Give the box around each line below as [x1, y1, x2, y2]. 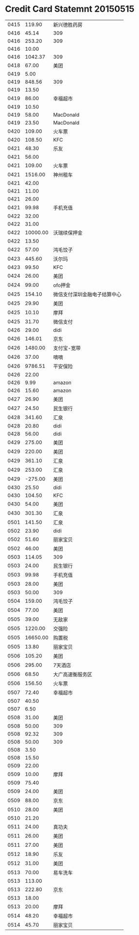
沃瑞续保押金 [53, 229, 83, 236]
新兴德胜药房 [53, 21, 83, 28]
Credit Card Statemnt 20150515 [5, 3, 135, 15]
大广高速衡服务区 [53, 671, 92, 678]
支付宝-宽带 [53, 345, 81, 351]
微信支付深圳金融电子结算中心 [53, 291, 122, 298]
